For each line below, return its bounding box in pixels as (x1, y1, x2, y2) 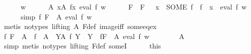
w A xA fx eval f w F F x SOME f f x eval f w (20, 1, 247, 11)
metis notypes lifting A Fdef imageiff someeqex (4, 21, 157, 31)
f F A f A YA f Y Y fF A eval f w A (4, 30, 184, 41)
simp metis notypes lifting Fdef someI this (4, 40, 161, 51)
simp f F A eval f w (20, 11, 92, 21)
